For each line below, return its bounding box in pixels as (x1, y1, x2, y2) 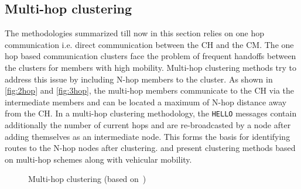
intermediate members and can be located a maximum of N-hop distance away (5, 95, 287, 108)
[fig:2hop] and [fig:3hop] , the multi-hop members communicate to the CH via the (5, 84, 295, 97)
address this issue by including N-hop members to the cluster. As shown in (5, 73, 273, 85)
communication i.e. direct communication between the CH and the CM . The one (5, 38, 294, 50)
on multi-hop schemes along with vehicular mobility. (5, 153, 192, 165)
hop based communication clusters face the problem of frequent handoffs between (5, 50, 296, 62)
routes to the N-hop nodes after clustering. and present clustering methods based (5, 142, 296, 154)
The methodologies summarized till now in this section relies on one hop (5, 27, 264, 39)
